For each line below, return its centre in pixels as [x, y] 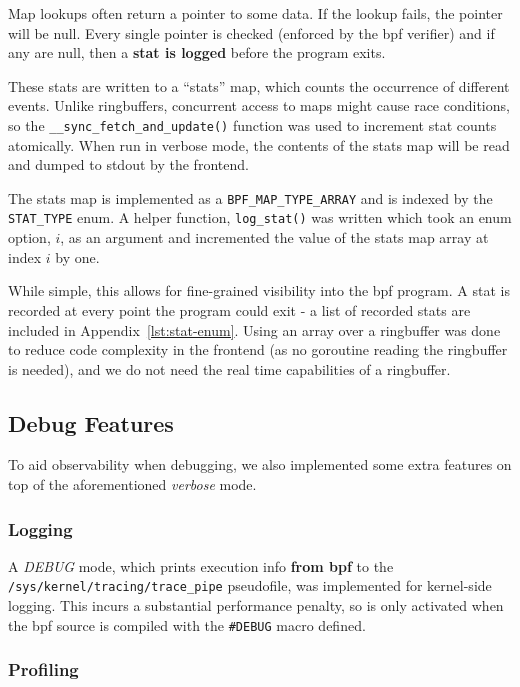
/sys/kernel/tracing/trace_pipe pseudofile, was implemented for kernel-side [250, 585]
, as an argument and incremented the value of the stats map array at [274, 237]
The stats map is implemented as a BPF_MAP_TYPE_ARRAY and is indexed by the [250, 197]
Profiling [43, 669]
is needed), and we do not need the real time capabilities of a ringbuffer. [229, 368]
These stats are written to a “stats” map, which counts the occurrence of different [259, 85]
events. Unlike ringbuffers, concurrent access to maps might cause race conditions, [259, 105]
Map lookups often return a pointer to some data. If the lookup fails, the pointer [255, 13]
